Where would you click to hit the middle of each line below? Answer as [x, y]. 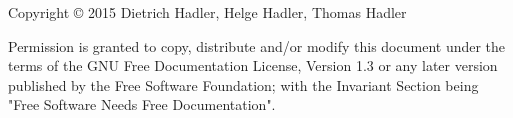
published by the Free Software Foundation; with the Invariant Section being [243, 84]
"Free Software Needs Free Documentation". [142, 104]
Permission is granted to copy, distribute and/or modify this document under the [257, 45]
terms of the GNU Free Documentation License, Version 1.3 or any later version [253, 65]
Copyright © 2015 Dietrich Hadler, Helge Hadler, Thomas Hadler [207, 12]
